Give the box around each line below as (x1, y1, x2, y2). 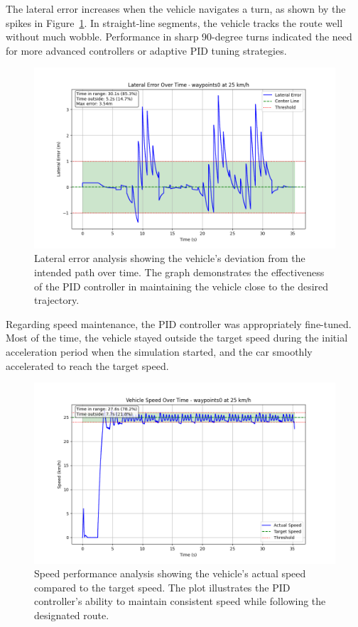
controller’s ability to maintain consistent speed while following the (34, 594, 326, 609)
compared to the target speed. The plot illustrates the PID (34, 579, 291, 594)
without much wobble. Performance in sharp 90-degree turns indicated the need (6, 29, 352, 44)
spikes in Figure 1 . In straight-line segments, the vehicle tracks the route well (6, 15, 343, 30)
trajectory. (34, 293, 80, 307)
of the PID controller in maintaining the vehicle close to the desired (34, 278, 329, 293)
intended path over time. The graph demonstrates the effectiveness (34, 264, 325, 279)
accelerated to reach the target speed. (6, 358, 169, 373)
